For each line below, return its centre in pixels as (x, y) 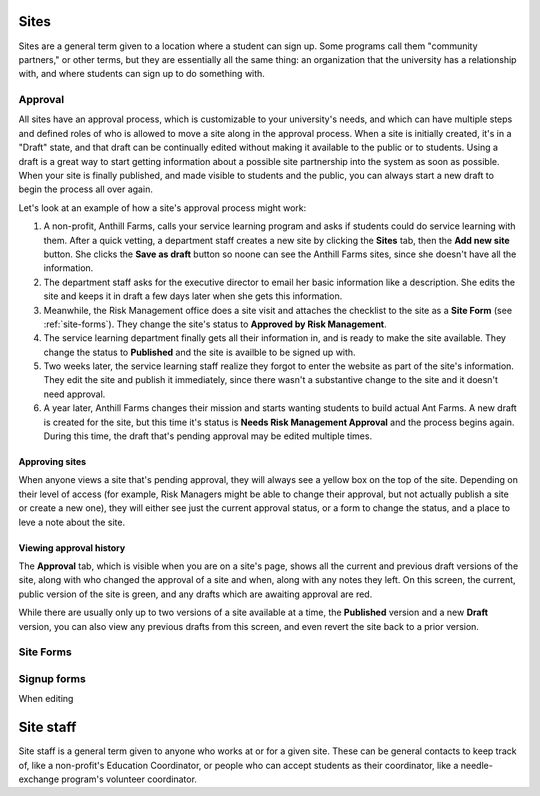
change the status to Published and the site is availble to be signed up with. (199, 352)
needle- (477, 765)
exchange (39, 779)
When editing (46, 699)
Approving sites (52, 462)
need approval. (74, 394)
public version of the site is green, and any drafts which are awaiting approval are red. (195, 594)
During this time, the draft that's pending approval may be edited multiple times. (208, 436)
